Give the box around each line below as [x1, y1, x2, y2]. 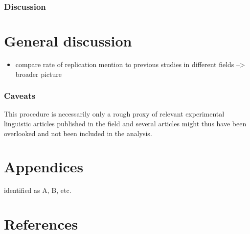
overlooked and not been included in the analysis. [4, 128, 152, 138]
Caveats [4, 90, 36, 102]
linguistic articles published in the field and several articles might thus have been [4, 118, 247, 128]
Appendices [4, 157, 84, 177]
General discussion [4, 31, 132, 51]
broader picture [15, 69, 62, 79]
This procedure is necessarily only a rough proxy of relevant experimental [4, 109, 225, 119]
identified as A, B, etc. [4, 185, 71, 195]
